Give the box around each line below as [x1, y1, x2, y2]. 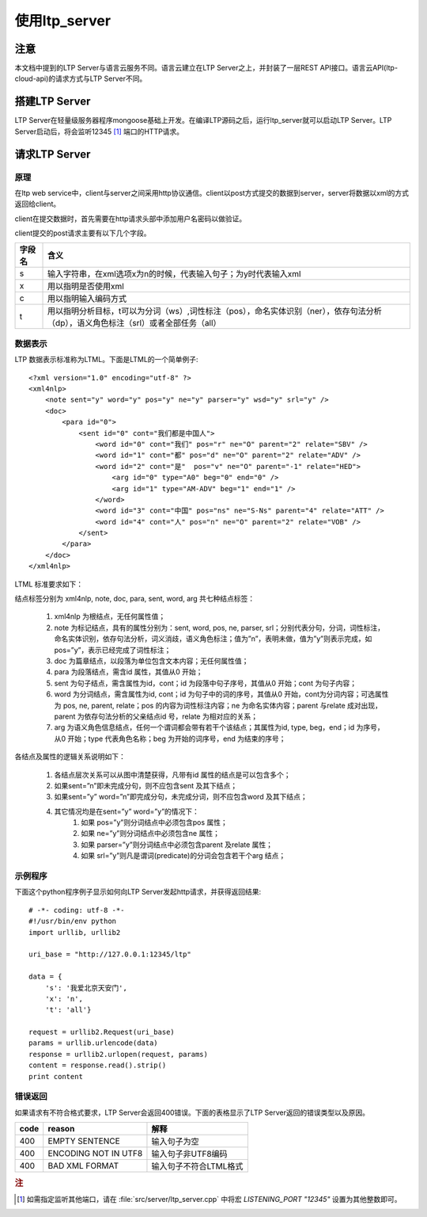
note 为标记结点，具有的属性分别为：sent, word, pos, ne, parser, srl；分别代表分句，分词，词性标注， [54, 623, 385, 632]
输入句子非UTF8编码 [151, 1149, 229, 1160]
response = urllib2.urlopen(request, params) [28, 1050, 209, 1059]
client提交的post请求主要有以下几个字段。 [14, 228, 151, 238]
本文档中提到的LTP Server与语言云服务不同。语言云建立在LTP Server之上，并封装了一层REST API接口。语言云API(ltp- [14, 63, 399, 73]
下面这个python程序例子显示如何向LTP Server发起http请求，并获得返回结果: [14, 887, 262, 897]
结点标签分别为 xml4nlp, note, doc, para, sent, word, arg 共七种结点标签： [14, 594, 255, 604]
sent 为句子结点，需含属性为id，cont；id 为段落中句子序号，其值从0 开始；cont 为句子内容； [54, 678, 357, 688]
